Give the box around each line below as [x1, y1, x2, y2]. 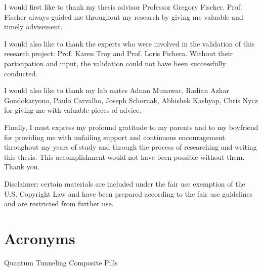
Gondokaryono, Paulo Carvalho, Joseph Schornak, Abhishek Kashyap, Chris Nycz [4, 95, 258, 105]
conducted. [4, 68, 38, 78]
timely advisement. [4, 21, 63, 32]
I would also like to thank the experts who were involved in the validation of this [4, 38, 255, 49]
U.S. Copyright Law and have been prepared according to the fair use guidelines [4, 188, 253, 199]
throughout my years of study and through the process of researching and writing [4, 142, 257, 152]
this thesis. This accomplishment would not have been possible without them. [4, 151, 245, 162]
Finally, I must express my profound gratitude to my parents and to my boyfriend [4, 121, 258, 132]
